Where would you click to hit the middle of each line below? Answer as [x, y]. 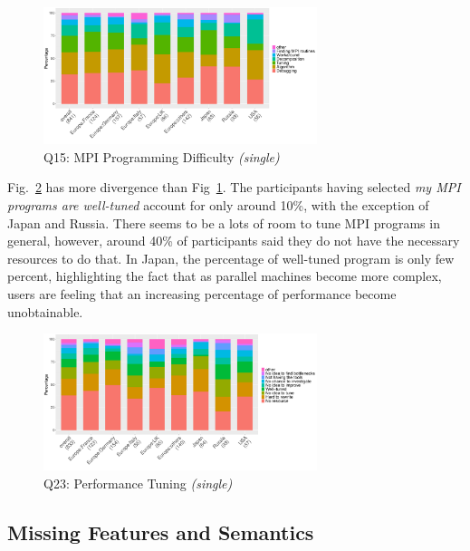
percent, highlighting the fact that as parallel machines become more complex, [225, 276]
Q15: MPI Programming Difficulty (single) [162, 156]
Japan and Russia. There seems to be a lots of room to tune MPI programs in [224, 222]
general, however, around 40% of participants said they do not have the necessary [234, 241]
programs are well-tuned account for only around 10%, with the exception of [218, 204]
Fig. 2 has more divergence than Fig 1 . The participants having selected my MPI [234, 187]
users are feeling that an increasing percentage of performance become [202, 293]
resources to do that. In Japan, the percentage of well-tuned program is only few [231, 258]
